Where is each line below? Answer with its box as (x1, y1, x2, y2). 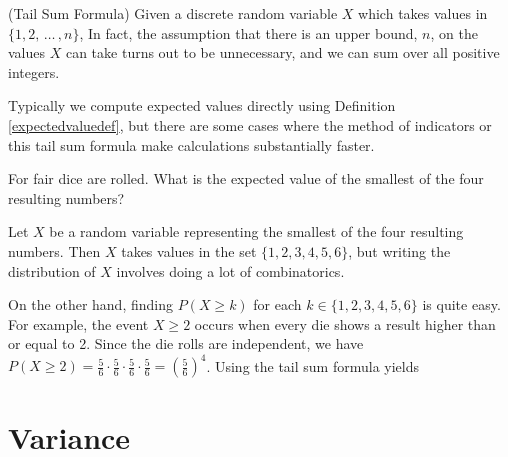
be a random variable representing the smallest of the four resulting (49, 221, 464, 242)
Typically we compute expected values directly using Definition (8, 95, 396, 116)
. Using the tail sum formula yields (206, 355, 420, 376)
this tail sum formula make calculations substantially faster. (8, 134, 375, 155)
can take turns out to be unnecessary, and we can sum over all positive (65, 42, 500, 63)
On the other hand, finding (8, 294, 173, 315)
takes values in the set (121, 240, 257, 261)
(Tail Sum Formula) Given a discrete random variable (8, 3, 338, 23)
